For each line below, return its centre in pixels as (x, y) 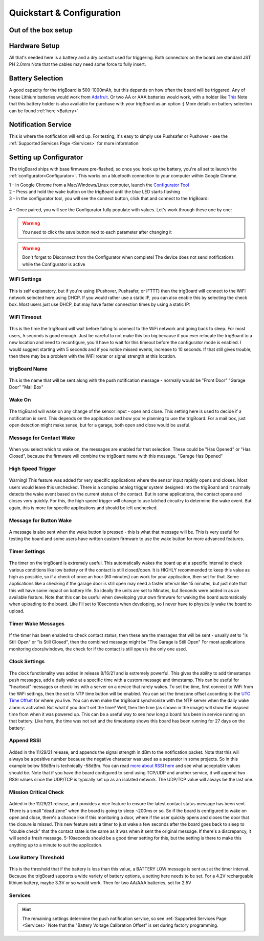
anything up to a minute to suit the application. (56, 845)
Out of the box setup (41, 30)
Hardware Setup (34, 46)
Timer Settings (27, 551)
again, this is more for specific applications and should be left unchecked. (83, 508)
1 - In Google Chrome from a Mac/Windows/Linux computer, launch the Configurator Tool (99, 185)
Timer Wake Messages (37, 623)
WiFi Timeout (25, 317)
